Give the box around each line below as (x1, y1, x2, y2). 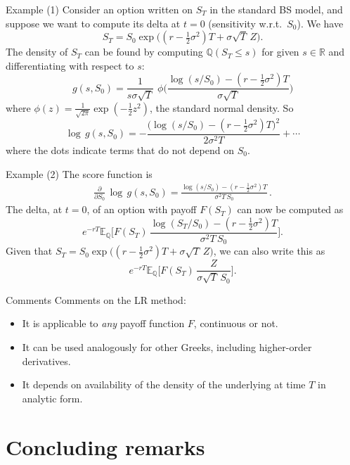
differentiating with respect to (6, 58, 134, 72)
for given (261, 44, 299, 59)
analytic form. (22, 390, 83, 405)
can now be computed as (237, 202, 344, 217)
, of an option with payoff (86, 202, 197, 217)
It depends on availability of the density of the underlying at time (22, 377, 306, 392)
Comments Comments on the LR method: (6, 292, 186, 307)
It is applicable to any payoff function (22, 316, 185, 331)
